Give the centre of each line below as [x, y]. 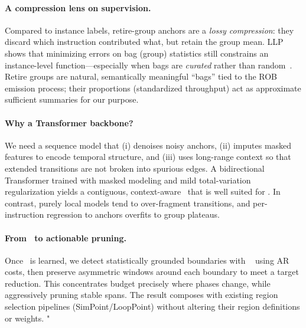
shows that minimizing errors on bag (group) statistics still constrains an [137, 53]
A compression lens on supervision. [78, 7]
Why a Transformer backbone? [69, 122]
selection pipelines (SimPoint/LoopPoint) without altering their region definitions [152, 306]
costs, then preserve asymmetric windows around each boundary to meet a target [152, 272]
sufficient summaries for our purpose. [72, 99]
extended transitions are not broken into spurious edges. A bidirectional [135, 168]
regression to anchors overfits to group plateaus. [133, 214]
